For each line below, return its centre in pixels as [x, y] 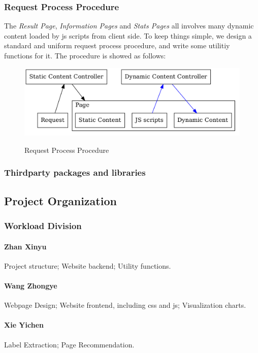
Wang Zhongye [31, 285]
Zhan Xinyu [25, 246]
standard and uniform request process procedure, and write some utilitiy [117, 45]
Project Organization [60, 200]
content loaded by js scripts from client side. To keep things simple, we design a [128, 35]
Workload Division [43, 226]
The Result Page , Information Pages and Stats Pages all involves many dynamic [129, 26]
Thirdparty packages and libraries [75, 172]
